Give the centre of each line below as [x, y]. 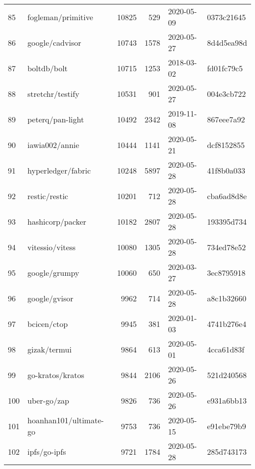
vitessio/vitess [52, 247]
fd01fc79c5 [225, 68]
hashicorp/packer [57, 221]
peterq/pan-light [56, 119]
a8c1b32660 [227, 298]
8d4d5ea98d [227, 42]
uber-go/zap [48, 400]
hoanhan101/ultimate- [66, 420]
